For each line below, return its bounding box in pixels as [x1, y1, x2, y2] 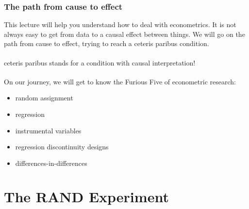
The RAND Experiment [4, 186, 169, 206]
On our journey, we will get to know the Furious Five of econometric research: [4, 76, 236, 86]
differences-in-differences [15, 158, 87, 168]
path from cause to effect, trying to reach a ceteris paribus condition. [4, 38, 209, 48]
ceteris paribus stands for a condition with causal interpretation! [4, 57, 196, 67]
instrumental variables [15, 125, 82, 135]
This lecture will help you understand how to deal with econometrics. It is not [4, 19, 236, 30]
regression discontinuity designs [15, 142, 109, 152]
